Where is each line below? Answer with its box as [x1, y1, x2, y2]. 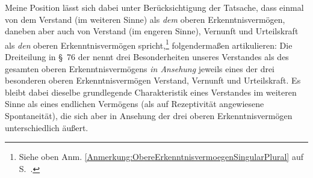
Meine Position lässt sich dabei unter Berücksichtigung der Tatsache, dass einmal [5, 1, 304, 13]
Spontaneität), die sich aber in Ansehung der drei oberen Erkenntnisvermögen [5, 109, 293, 121]
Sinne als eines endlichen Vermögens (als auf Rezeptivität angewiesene [5, 97, 264, 110]
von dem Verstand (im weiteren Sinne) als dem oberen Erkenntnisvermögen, [5, 13, 285, 25]
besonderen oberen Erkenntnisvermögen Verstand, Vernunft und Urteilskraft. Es [5, 74, 301, 87]
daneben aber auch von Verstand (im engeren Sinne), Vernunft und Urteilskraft [5, 25, 299, 37]
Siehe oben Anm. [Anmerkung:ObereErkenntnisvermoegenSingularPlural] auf [19, 150, 303, 163]
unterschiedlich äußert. [5, 121, 88, 133]
